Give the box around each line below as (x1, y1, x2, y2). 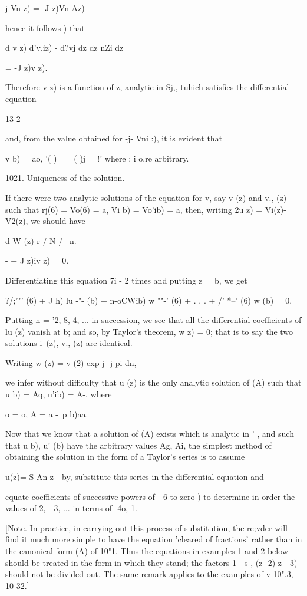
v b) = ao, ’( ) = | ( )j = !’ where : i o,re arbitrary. (5, 152, 189, 164)
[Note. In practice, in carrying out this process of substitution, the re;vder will (5, 521, 288, 534)
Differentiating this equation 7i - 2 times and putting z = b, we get (5, 274, 247, 286)
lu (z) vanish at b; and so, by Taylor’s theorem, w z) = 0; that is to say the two (5, 325, 293, 337)
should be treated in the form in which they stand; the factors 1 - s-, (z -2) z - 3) (5, 556, 298, 568)
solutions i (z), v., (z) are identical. (5, 337, 133, 349)
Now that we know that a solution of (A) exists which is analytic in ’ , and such (5, 427, 294, 440)
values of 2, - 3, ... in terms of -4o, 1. (5, 502, 137, 514)
